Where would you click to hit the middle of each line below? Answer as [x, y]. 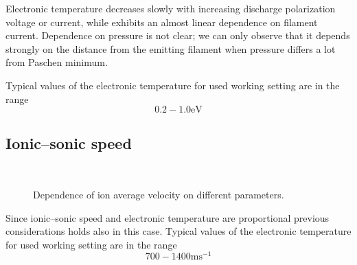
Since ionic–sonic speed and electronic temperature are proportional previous [168, 217]
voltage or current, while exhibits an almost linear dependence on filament [162, 22]
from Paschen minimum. [57, 62]
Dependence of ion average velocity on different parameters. [159, 194]
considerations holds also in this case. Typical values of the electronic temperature [178, 231]
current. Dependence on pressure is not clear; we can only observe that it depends [178, 35]
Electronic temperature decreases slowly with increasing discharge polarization [171, 8]
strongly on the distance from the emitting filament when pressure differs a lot [171, 48]
